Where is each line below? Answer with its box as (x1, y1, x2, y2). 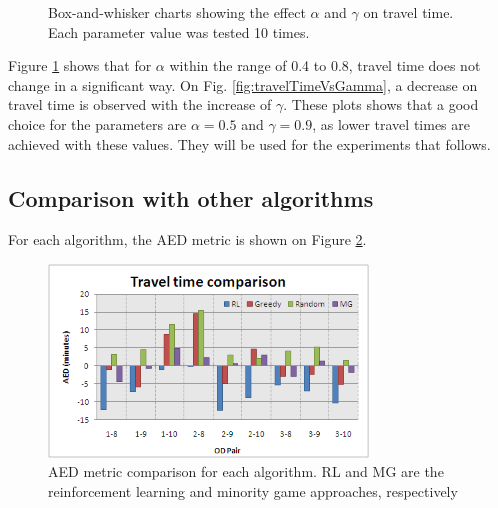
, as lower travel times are (312, 113, 470, 134)
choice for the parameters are (8, 113, 187, 134)
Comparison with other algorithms (8, 182, 374, 213)
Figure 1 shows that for (8, 55, 152, 76)
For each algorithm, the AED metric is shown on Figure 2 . (8, 229, 367, 250)
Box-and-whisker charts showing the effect (48, 2, 306, 22)
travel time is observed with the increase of (8, 94, 272, 115)
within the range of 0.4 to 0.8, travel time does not (169, 55, 481, 76)
